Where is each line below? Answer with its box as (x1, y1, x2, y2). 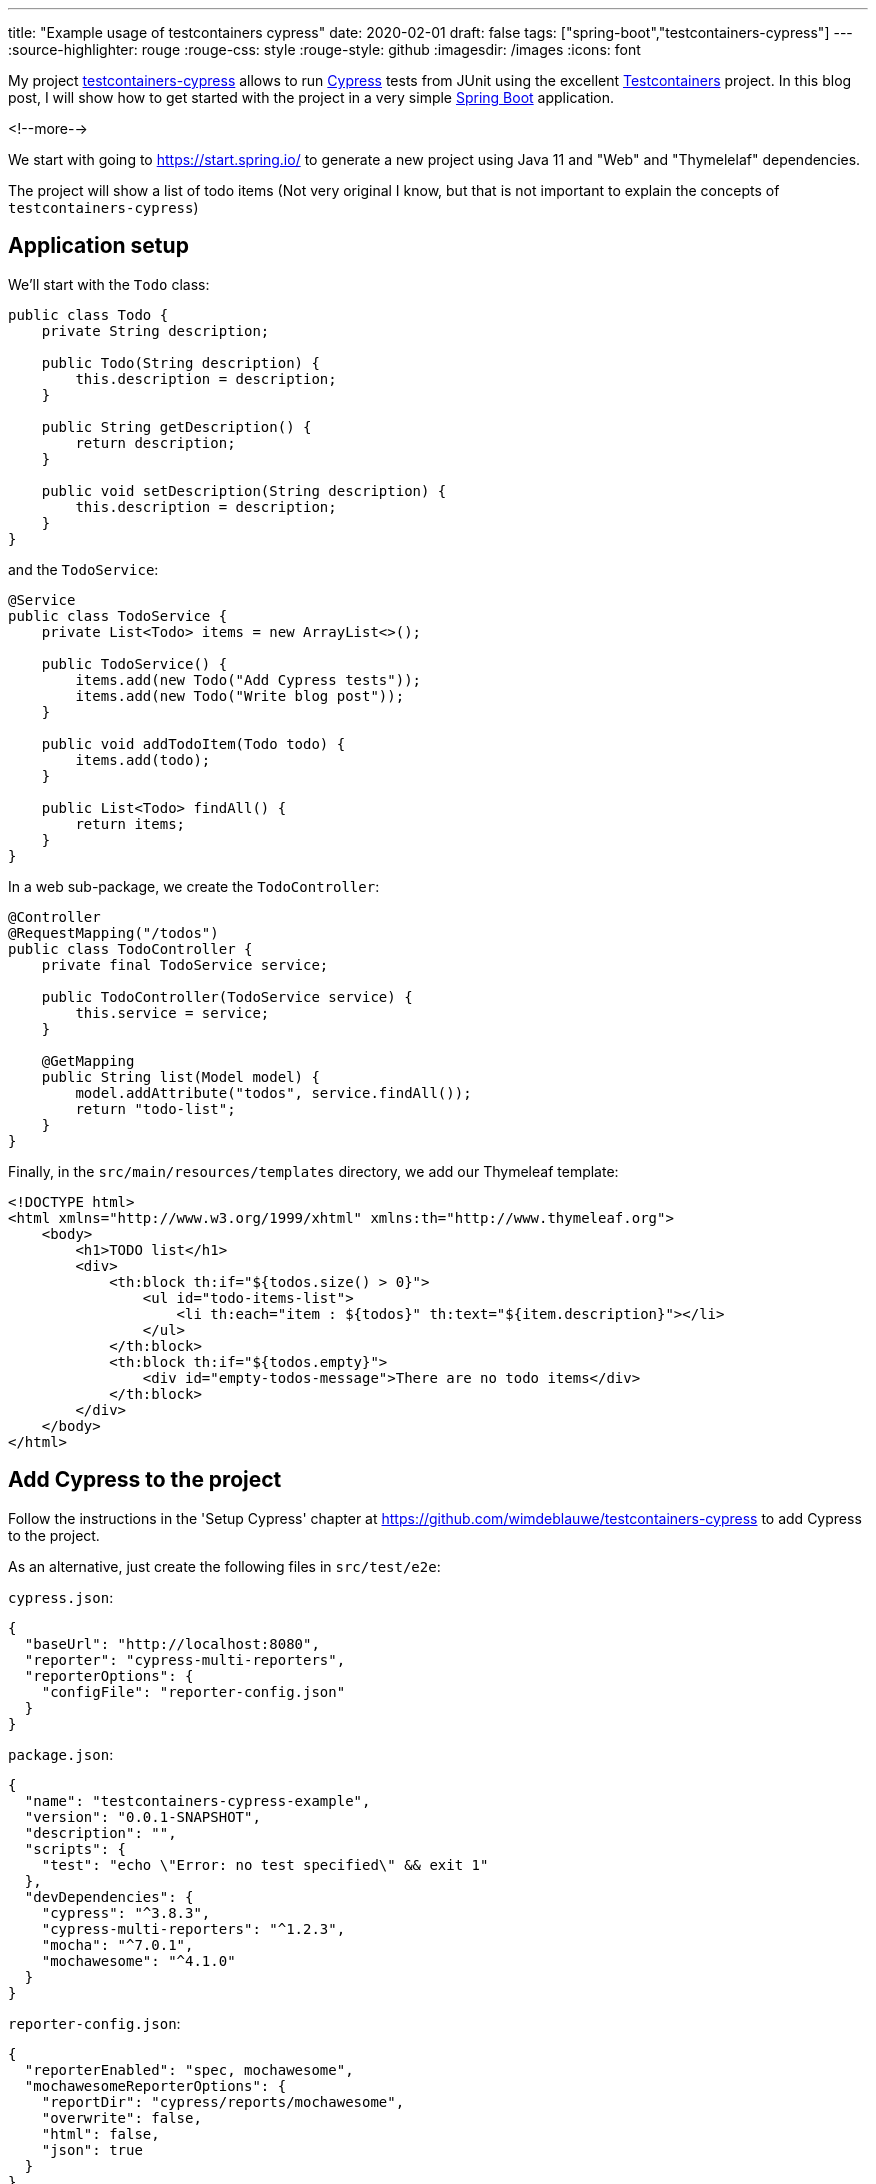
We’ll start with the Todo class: (8, 275, 210, 293)
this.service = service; (75, 1004, 270, 1021)
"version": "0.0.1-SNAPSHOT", (24, 1808, 261, 1825)
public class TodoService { (8, 607, 228, 624)
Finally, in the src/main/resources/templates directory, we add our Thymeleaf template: (8, 1162, 619, 1180)
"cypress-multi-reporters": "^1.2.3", (41, 1920, 346, 1937)
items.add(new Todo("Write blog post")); (75, 687, 405, 704)
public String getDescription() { (41, 418, 312, 435)
